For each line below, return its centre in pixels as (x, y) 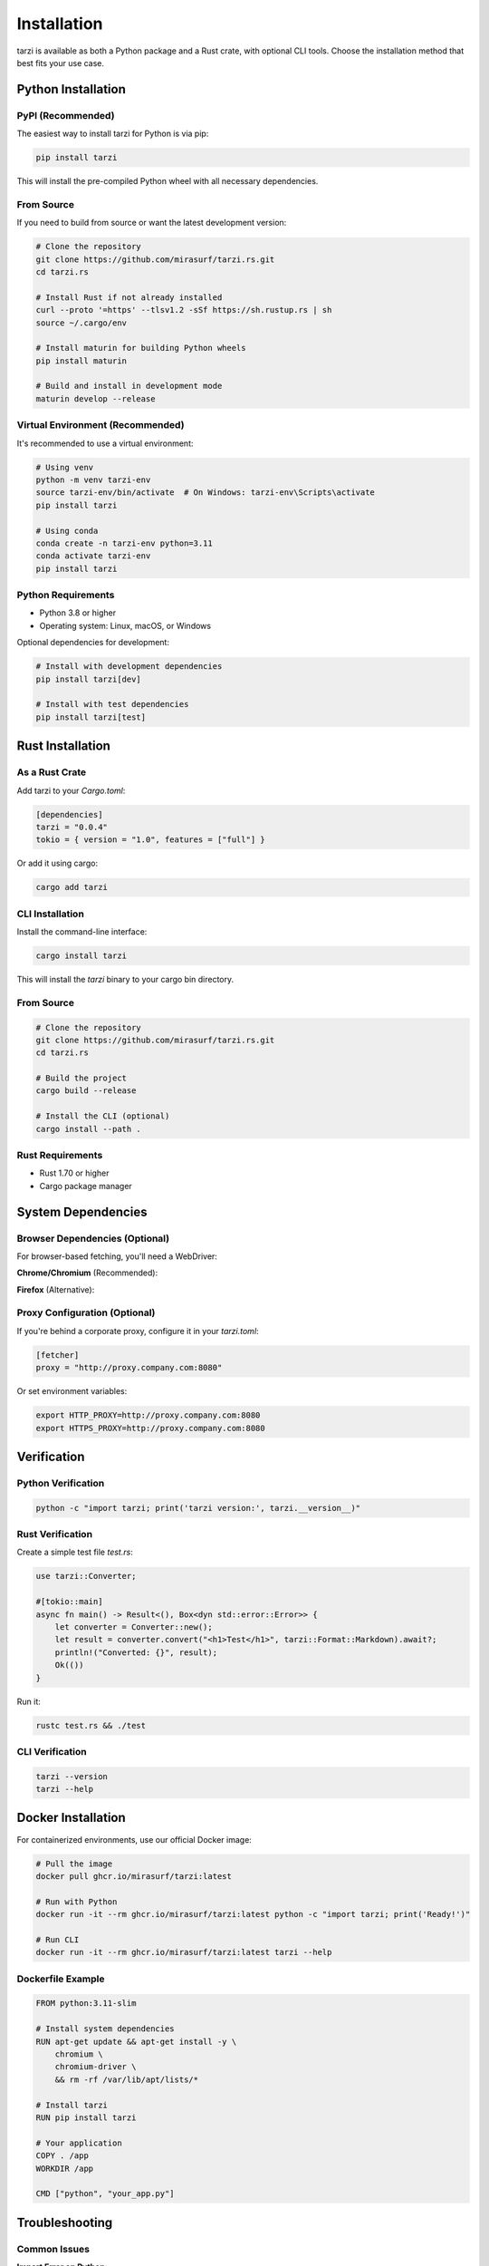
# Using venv (65, 467)
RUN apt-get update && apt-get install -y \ (136, 2041)
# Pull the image (74, 1864)
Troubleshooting (65, 2222)
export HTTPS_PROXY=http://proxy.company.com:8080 (151, 1428)
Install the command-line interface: (82, 932)
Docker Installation (71, 1818)
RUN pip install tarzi (86, 2117)
